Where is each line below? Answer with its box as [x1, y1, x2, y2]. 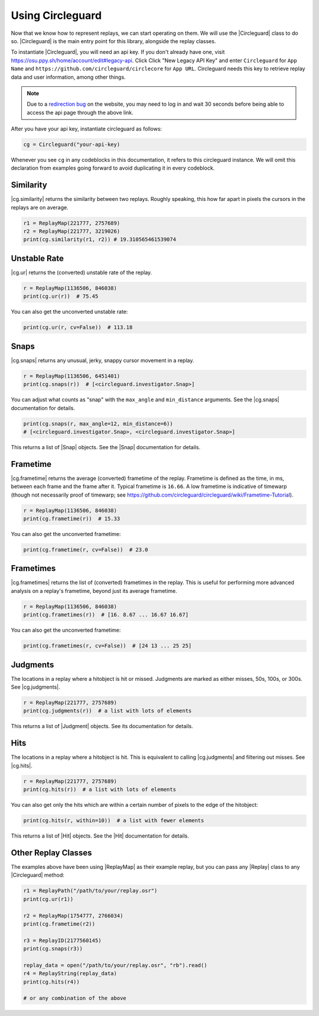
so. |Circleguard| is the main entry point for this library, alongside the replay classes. [11, 37, 216, 44]
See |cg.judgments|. [11, 683, 60, 691]
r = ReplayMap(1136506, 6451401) [23, 372, 121, 379]
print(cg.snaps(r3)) [23, 946, 83, 952]
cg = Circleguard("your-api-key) [23, 141, 121, 148]
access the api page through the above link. [27, 109, 134, 116]
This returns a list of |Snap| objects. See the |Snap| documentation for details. [11, 443, 201, 450]
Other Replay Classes [11, 848, 92, 858]
